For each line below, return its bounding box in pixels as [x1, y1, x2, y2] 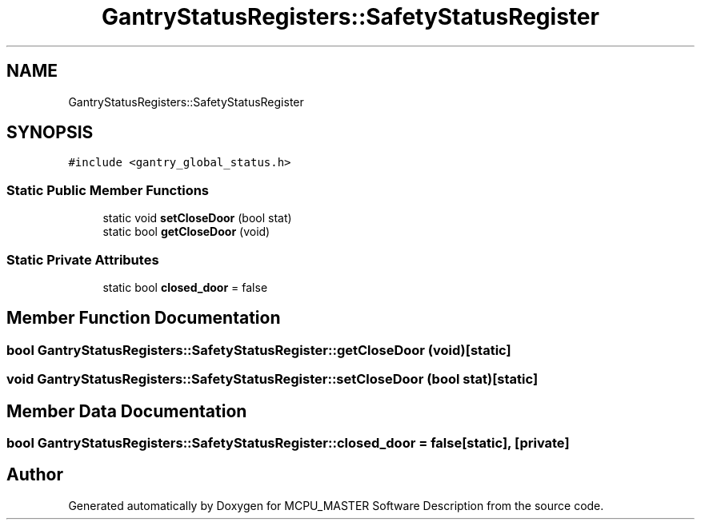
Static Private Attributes [6, 251, 159, 268]
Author [6, 464, 63, 485]
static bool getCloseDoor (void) [102, 225, 270, 239]
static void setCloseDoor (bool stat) [102, 211, 292, 225]
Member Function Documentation [6, 308, 281, 329]
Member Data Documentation [6, 400, 247, 421]
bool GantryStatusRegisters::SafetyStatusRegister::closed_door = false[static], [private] [6, 435, 570, 451]
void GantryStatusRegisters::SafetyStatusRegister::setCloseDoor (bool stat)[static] [6, 371, 539, 388]
